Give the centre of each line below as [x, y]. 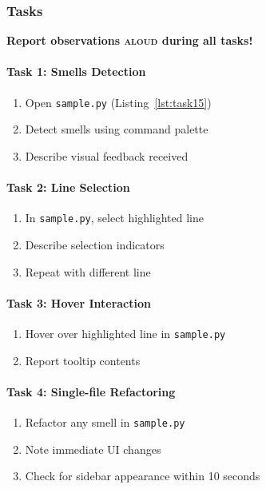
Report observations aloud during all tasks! [130, 40]
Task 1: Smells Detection [76, 72]
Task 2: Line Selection [68, 187]
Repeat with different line [88, 271]
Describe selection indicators [95, 244]
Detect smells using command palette [117, 129]
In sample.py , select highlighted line [114, 218]
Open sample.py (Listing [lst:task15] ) [118, 102]
